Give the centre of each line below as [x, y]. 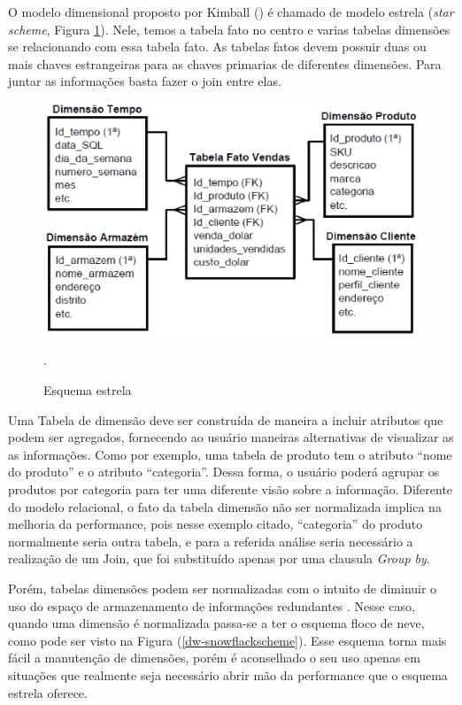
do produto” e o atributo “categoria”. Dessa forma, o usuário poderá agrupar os [224, 472]
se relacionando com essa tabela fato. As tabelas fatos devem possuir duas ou [217, 46]
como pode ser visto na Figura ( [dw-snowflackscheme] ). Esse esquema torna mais [227, 640]
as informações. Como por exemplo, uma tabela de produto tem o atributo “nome [230, 454]
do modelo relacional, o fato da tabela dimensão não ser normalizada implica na [225, 506]
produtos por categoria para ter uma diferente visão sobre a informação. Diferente [231, 489]
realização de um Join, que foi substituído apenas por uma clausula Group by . [219, 558]
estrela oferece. [48, 692]
